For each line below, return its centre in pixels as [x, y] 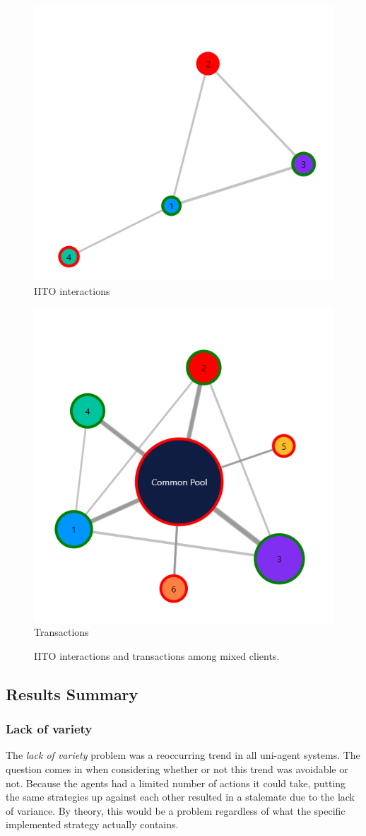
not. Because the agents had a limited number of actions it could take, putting [176, 783]
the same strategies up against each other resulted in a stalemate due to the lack [181, 797]
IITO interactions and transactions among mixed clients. [157, 655]
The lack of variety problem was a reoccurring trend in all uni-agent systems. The [183, 755]
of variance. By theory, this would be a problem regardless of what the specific [176, 810]
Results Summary [72, 693]
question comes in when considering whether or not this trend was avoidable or [177, 768]
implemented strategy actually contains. [92, 824]
